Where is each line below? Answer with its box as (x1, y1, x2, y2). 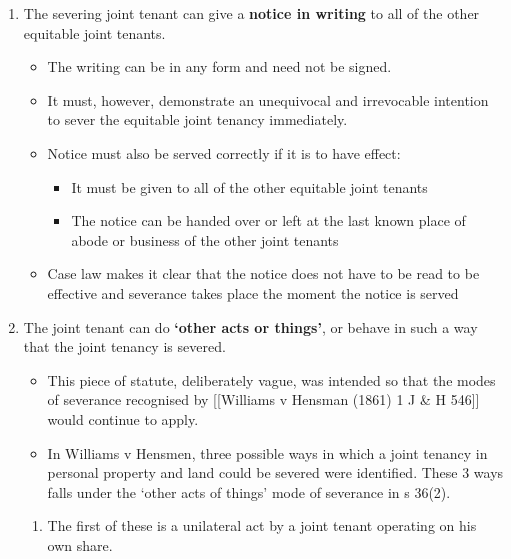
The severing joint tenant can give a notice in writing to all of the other (23, 3, 480, 23)
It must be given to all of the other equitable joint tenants (71, 176, 428, 197)
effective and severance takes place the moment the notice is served (47, 282, 459, 303)
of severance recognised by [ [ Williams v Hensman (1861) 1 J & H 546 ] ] (47, 389, 480, 410)
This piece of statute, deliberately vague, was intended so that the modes (47, 369, 496, 390)
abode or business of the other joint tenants (71, 229, 339, 250)
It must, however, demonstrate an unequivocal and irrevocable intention (47, 89, 489, 110)
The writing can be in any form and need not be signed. (47, 56, 392, 77)
